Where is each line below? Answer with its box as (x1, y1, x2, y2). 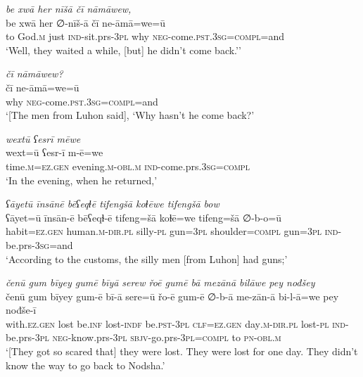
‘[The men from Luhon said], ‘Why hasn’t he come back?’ (6, 108, 255, 122)
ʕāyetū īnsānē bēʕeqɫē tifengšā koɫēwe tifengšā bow (6, 196, 219, 211)
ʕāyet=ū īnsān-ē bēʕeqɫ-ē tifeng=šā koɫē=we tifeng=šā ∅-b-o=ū (6, 210, 281, 224)
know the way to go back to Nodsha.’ (6, 357, 165, 372)
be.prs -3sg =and (6, 237, 73, 252)
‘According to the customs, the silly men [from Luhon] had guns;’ (6, 251, 288, 266)
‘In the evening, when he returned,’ (6, 172, 158, 187)
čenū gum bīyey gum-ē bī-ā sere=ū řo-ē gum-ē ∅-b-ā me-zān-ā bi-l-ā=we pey (6, 288, 339, 303)
